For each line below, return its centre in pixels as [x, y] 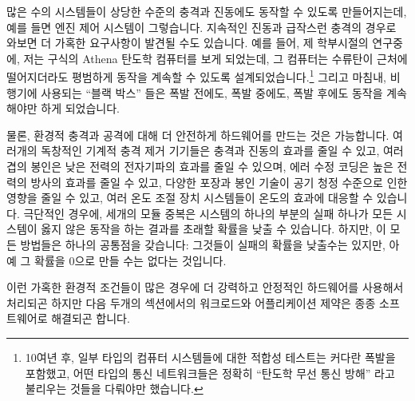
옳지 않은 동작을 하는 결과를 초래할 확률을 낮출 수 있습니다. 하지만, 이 [213, 229]
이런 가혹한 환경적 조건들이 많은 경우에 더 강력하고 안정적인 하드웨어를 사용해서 [205, 287]
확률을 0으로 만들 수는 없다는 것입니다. [130, 260]
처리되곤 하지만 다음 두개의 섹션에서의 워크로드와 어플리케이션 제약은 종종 [191, 302]
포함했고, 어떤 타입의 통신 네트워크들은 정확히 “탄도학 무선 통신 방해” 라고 [210, 373]
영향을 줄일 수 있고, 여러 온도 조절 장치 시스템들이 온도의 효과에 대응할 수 [190, 198]
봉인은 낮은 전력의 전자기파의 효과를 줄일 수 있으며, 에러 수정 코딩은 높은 [212, 166]
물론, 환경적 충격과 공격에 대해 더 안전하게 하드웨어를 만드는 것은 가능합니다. [198, 135]
